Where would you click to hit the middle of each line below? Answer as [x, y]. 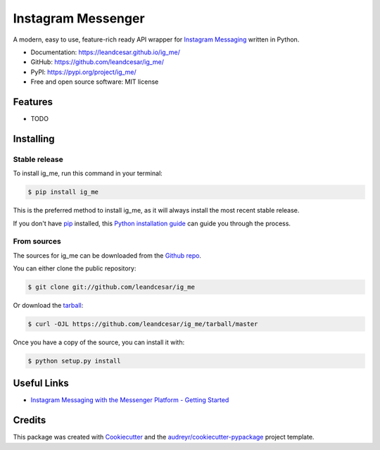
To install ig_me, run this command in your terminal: [88, 173]
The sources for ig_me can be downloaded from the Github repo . [107, 255]
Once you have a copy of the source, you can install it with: [99, 342]
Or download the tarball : [48, 306]
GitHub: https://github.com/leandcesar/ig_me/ [97, 62]
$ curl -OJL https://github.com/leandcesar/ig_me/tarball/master [143, 324]
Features [33, 102]
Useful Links [41, 383]
